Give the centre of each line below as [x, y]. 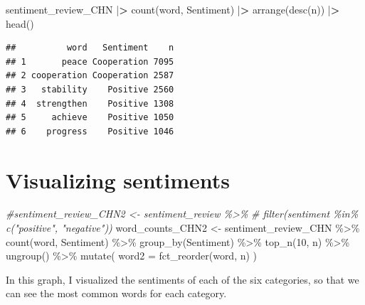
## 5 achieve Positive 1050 [90, 118]
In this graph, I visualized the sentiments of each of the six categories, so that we [182, 279]
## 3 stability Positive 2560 [90, 89]
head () [20, 23]
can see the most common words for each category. [116, 293]
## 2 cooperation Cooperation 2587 [90, 76]
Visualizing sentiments [118, 180]
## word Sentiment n [90, 48]
